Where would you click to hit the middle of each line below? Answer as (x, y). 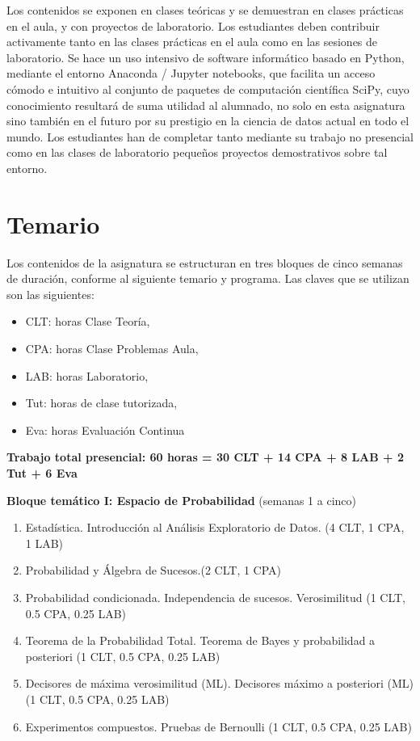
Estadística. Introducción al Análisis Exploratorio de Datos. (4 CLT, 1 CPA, (215, 527)
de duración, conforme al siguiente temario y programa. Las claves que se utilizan (208, 278)
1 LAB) (44, 543)
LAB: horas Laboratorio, (87, 375)
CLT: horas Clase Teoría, (88, 321)
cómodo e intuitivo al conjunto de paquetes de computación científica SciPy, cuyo (208, 88)
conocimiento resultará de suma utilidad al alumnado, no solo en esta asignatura (206, 105)
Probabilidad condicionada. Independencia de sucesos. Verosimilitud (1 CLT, (216, 597)
